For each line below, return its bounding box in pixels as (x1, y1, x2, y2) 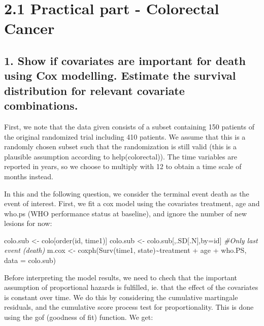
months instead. (4, 171, 53, 181)
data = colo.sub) (4, 255, 56, 266)
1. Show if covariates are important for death (4, 52, 246, 68)
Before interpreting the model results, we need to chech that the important (4, 272, 238, 282)
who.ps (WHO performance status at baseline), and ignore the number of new (4, 208, 247, 218)
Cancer (4, 18, 55, 39)
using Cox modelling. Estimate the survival (4, 68, 236, 83)
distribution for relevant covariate (4, 82, 185, 98)
